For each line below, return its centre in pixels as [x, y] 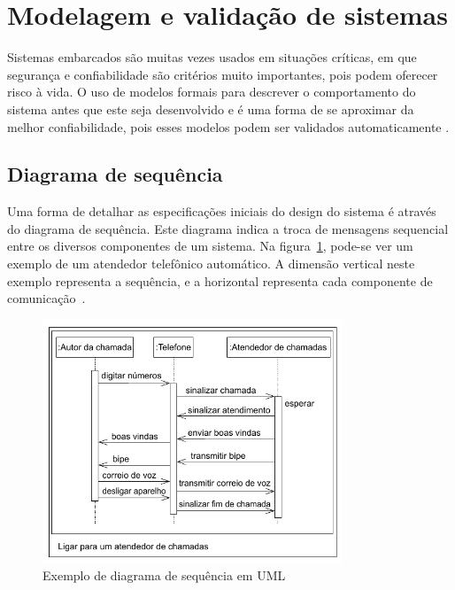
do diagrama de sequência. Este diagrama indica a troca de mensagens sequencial [228, 228]
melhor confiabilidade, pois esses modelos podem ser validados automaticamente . [228, 126]
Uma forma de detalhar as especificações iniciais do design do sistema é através [222, 211]
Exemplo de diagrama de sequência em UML [164, 574]
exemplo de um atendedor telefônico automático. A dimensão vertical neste [211, 264]
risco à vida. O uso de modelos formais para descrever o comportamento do [212, 92]
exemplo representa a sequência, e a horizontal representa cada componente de [220, 280]
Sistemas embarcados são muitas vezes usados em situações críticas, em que [212, 57]
